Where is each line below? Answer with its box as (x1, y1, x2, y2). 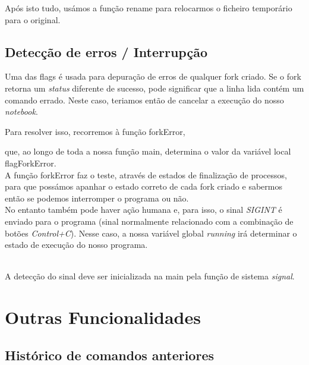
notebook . (5, 105, 38, 118)
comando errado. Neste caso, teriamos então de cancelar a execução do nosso (5, 93, 284, 106)
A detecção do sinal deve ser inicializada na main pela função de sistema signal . (5, 270, 295, 282)
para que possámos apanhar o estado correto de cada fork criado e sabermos (5, 180, 282, 193)
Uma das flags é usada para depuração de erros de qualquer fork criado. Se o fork (5, 70, 301, 83)
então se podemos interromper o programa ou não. (5, 191, 189, 204)
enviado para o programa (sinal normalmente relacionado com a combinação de (5, 215, 294, 227)
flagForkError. (5, 156, 56, 169)
